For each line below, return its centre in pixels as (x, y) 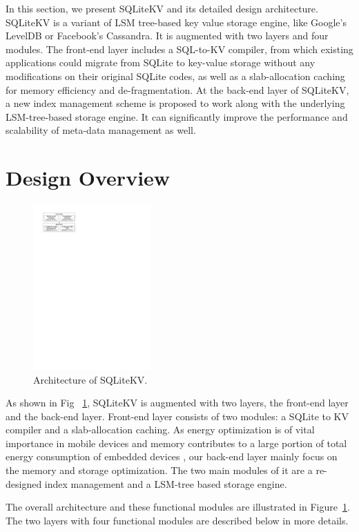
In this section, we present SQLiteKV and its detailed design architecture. (162, 8)
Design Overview (88, 178)
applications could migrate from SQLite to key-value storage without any (161, 62)
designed (24, 483)
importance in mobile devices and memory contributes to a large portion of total (176, 443)
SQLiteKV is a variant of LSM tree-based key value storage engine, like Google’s (176, 22)
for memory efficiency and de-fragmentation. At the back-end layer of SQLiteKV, (177, 89)
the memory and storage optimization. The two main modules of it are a (159, 470)
